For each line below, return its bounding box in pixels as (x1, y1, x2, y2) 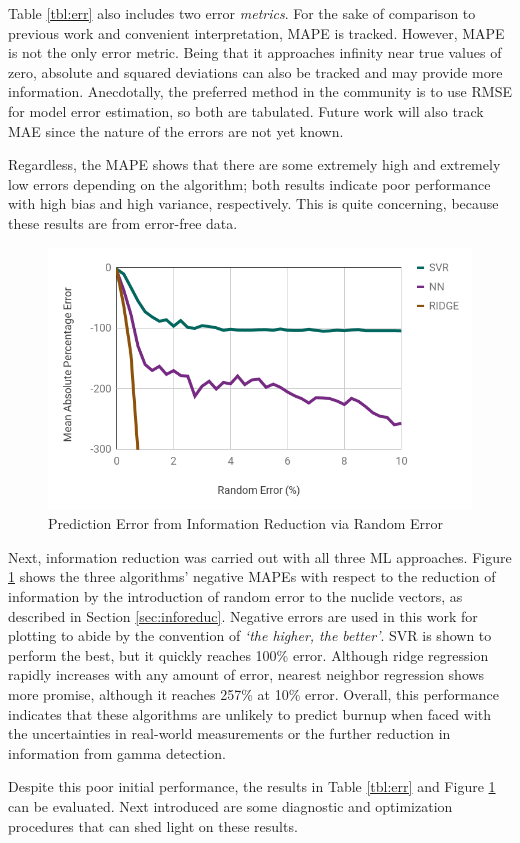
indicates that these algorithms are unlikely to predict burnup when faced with (8, 703, 492, 724)
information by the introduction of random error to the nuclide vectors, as (8, 586, 463, 607)
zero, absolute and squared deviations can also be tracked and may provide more (8, 61, 503, 82)
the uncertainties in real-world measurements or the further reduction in (8, 723, 451, 744)
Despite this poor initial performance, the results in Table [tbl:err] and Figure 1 (8, 776, 496, 797)
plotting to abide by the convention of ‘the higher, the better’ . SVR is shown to (8, 625, 492, 646)
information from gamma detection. (8, 742, 226, 763)
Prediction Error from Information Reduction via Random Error (48, 513, 443, 534)
